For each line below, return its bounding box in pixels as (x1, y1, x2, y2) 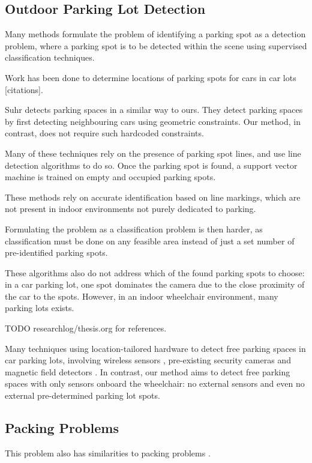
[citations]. (5, 83, 43, 95)
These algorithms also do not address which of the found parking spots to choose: (5, 266, 305, 279)
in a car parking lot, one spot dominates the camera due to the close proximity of (5, 278, 305, 291)
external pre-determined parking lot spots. (5, 389, 160, 402)
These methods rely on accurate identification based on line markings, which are (5, 190, 301, 203)
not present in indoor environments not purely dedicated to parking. (5, 202, 256, 215)
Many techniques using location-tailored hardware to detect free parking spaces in (5, 342, 306, 354)
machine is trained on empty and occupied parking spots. (5, 171, 216, 183)
